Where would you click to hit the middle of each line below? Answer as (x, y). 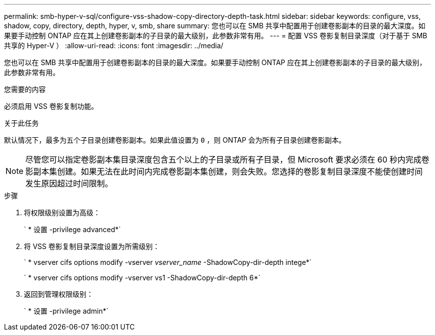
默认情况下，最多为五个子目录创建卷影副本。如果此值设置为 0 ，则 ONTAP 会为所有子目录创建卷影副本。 (175, 140)
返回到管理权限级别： (59, 294)
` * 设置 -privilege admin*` (66, 311)
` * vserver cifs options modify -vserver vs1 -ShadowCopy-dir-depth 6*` (142, 278)
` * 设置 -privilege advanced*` (72, 229)
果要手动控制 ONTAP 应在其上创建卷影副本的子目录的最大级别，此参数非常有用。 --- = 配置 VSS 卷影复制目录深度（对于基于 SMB (216, 36)
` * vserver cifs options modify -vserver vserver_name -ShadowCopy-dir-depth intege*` (168, 262)
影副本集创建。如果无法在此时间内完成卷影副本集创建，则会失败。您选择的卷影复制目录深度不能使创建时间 (224, 171)
